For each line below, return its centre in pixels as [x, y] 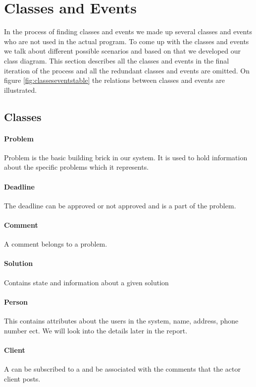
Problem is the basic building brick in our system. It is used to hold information [126, 157]
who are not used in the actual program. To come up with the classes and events [127, 41]
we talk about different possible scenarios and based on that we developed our [123, 51]
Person [16, 301]
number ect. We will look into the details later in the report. [96, 330]
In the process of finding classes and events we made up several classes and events [128, 32]
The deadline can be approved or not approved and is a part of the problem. [120, 205]
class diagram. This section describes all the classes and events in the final [117, 60]
